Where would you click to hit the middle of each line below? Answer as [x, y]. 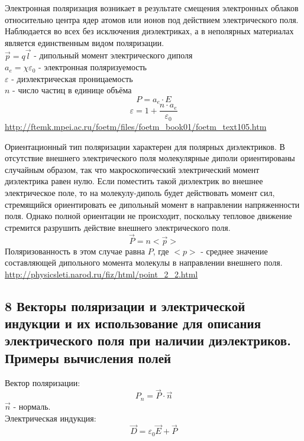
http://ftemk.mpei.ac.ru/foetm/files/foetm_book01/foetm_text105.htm [136, 126]
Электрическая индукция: [51, 418]
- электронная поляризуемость [93, 67]
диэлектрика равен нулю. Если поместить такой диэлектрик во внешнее [134, 181]
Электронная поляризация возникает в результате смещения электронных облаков [152, 8]
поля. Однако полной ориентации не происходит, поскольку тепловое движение [148, 216]
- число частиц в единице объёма [72, 90]
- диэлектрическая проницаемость [72, 78]
